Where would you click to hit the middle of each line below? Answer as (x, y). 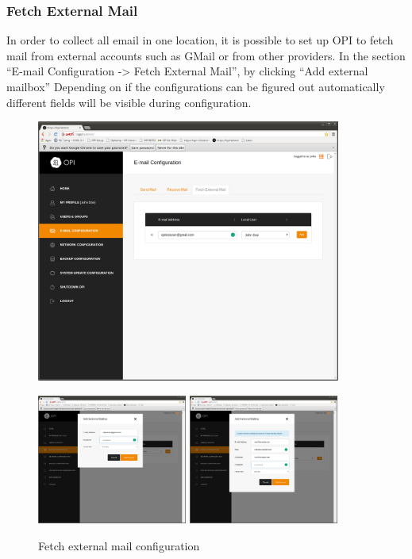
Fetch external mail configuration (119, 545)
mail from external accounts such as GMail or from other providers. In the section (206, 55)
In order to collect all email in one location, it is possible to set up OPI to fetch (200, 40)
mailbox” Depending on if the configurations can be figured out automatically (196, 86)
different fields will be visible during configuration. (129, 102)
